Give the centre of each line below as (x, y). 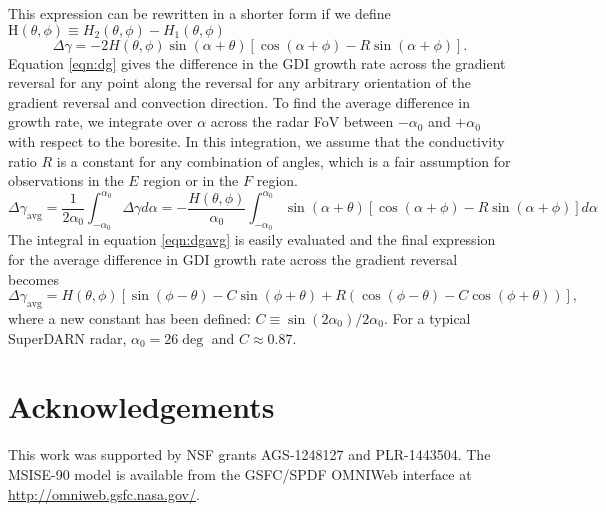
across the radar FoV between (302, 121)
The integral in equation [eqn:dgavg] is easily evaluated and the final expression (252, 239)
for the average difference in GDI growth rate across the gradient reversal (233, 259)
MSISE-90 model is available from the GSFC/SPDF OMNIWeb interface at (240, 473)
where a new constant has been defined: (129, 318)
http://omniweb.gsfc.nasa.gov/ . (104, 493)
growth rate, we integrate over (100, 121)
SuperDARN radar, (67, 337)
